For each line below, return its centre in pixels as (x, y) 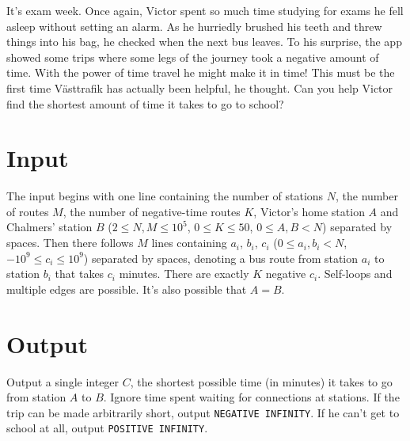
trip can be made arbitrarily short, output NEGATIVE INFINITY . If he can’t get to (203, 412)
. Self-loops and (355, 274)
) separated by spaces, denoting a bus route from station (221, 258)
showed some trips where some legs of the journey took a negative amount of (193, 57)
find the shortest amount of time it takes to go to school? (145, 103)
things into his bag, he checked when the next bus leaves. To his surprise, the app (204, 42)
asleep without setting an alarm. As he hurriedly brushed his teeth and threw (194, 26)
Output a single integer (63, 381)
